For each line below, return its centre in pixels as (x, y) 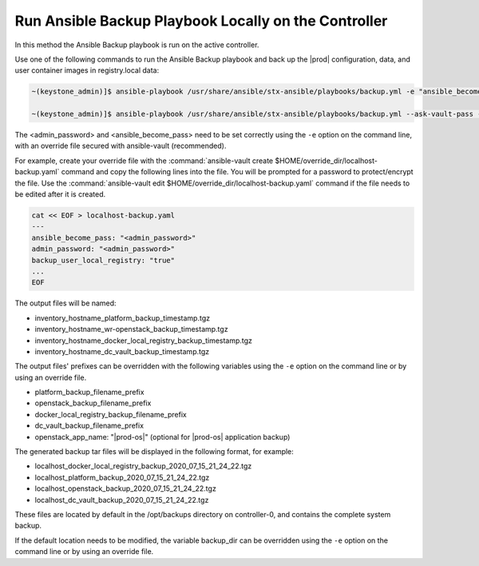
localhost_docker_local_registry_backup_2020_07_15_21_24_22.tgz (143, 466)
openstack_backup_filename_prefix (93, 403)
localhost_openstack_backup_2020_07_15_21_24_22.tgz (126, 488)
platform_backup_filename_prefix (89, 393)
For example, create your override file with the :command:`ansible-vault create (144, 161)
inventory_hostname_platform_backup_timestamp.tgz (123, 318)
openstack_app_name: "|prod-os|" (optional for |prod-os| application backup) (162, 436)
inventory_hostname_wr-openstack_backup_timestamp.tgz (131, 329)
